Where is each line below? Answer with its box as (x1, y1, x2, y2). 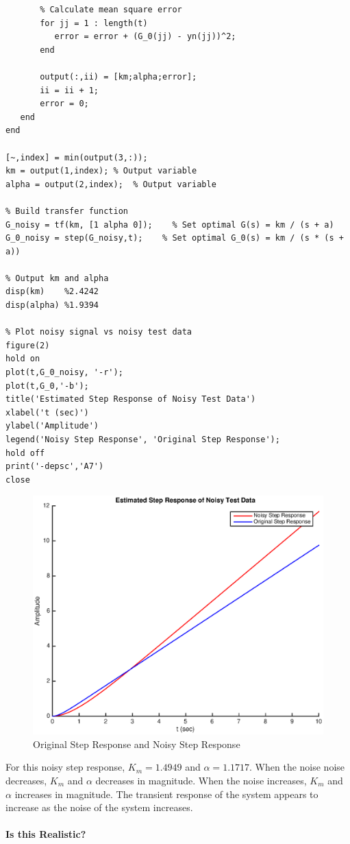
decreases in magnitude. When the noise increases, (95, 773, 307, 787)
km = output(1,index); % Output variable (5, 166, 197, 176)
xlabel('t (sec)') (5, 407, 89, 418)
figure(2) (5, 340, 50, 350)
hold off (5, 448, 45, 458)
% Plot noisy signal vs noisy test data (5, 327, 192, 337)
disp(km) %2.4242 (5, 287, 99, 297)
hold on (5, 354, 40, 364)
